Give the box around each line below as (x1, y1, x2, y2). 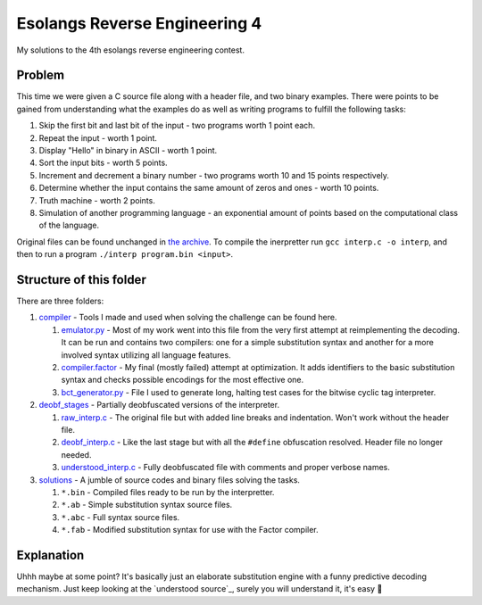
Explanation (16, 547, 85, 562)
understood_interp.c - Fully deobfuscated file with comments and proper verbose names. (61, 462, 390, 473)
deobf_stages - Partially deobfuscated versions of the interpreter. (38, 400, 280, 410)
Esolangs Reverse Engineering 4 (16, 13, 262, 33)
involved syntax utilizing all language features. (61, 349, 231, 361)
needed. (61, 449, 92, 460)
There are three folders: (16, 295, 104, 307)
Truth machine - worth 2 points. (38, 195, 155, 205)
